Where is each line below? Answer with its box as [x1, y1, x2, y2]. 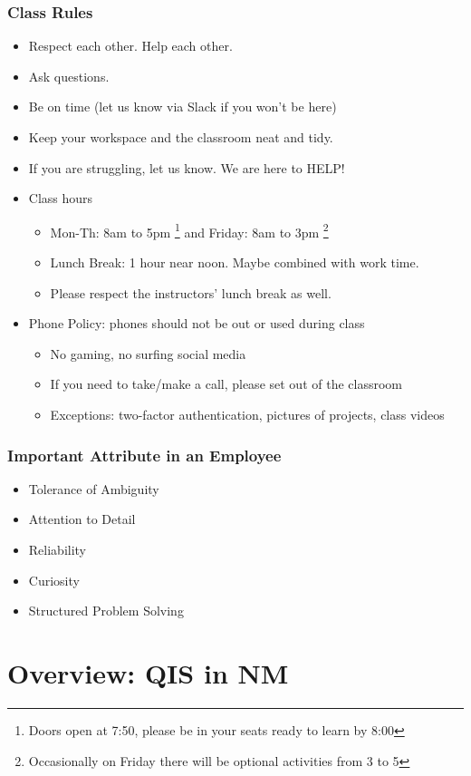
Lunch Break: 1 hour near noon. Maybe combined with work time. [50, 253, 419, 272]
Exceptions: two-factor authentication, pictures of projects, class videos [50, 405, 445, 423]
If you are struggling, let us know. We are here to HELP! [28, 158, 345, 177]
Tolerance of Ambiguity [28, 479, 159, 498]
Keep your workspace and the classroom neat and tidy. [28, 128, 333, 146]
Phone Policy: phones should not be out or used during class [28, 314, 365, 333]
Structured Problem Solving [28, 601, 184, 620]
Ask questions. [28, 66, 110, 85]
